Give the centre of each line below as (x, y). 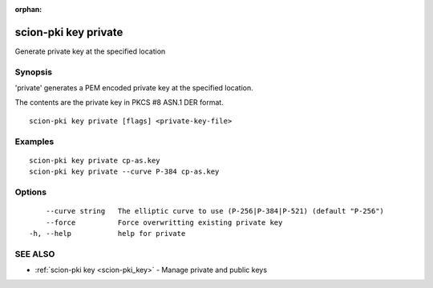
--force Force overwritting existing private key (164, 222)
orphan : (28, 9)
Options (31, 192)
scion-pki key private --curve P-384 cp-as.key (124, 172)
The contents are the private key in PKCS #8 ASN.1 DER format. (119, 102)
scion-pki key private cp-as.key (95, 160)
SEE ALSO (35, 254)
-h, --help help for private (107, 233)
